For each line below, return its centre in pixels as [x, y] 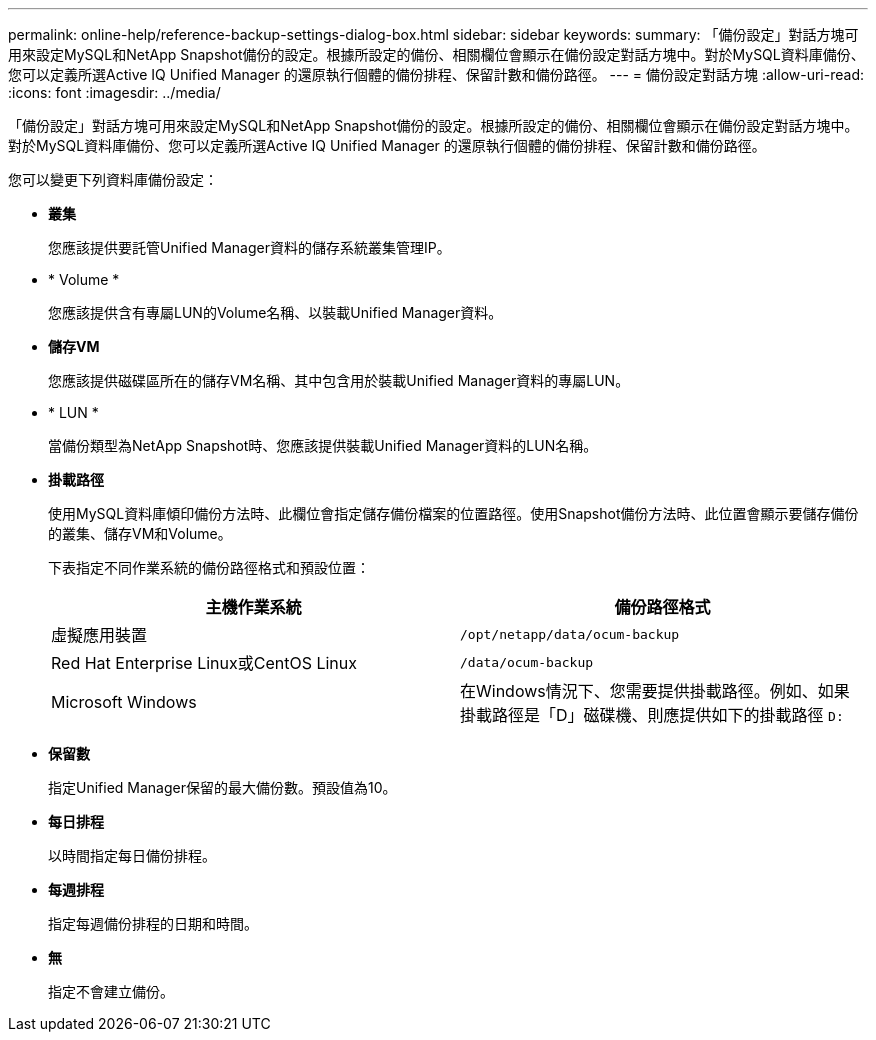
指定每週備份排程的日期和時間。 [153, 923]
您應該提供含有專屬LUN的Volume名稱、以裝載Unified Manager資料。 [275, 312]
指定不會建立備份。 [111, 991]
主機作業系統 [253, 607]
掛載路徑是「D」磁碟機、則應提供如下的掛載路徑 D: [652, 715]
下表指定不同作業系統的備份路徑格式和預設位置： [209, 567]
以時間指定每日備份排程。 [132, 855]
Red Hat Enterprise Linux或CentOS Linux [204, 663]
